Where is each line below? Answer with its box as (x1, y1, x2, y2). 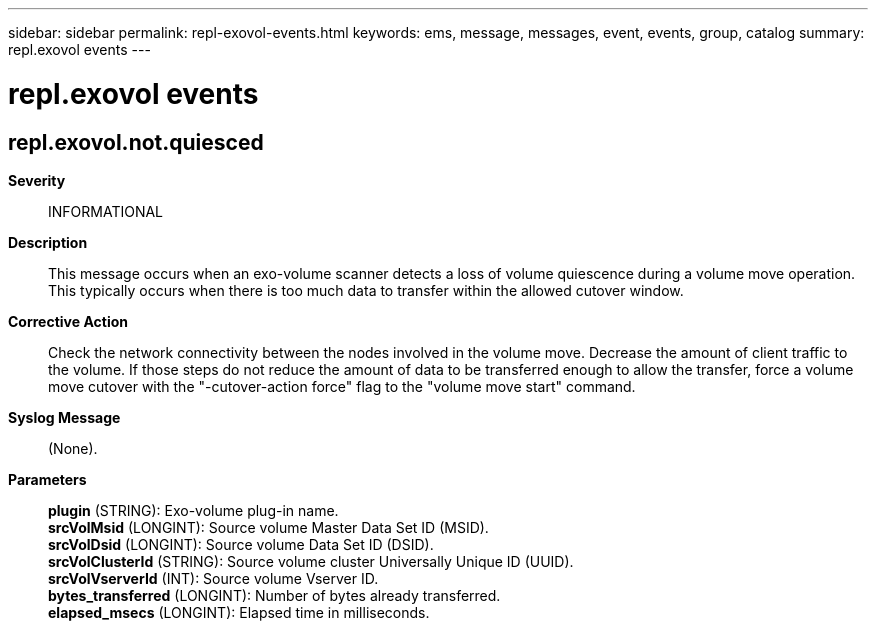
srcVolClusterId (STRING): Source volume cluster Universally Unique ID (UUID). (48, 552, 574, 570)
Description (8, 233, 88, 251)
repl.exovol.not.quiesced (8, 129, 264, 155)
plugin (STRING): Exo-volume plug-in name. (48, 501, 339, 519)
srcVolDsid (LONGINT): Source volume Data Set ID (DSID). (48, 535, 434, 553)
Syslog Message (8, 408, 121, 426)
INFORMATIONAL (48, 202, 164, 220)
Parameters (8, 470, 87, 488)
